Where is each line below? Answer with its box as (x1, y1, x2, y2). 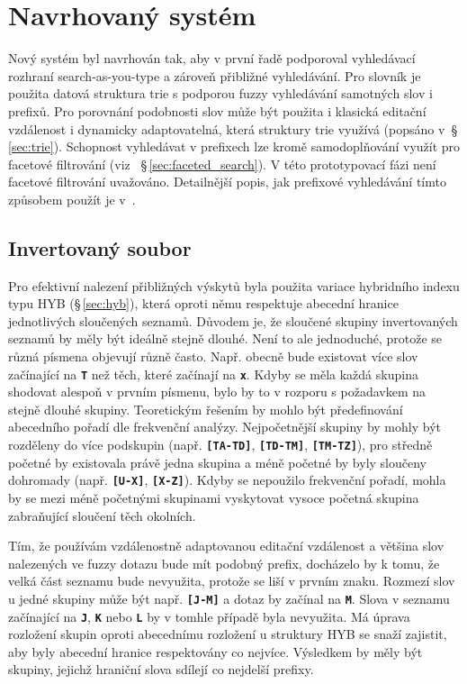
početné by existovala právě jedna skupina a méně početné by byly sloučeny (8, 452, 427, 471)
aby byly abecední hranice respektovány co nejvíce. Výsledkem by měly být (8, 642, 423, 661)
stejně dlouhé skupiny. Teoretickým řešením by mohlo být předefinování (8, 399, 403, 418)
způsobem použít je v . (8, 189, 136, 208)
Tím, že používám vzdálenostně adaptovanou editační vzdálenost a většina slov (8, 536, 445, 555)
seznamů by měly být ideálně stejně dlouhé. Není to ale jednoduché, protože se (8, 329, 443, 348)
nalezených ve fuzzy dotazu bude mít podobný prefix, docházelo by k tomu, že (8, 553, 440, 572)
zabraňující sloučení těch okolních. (8, 506, 196, 524)
